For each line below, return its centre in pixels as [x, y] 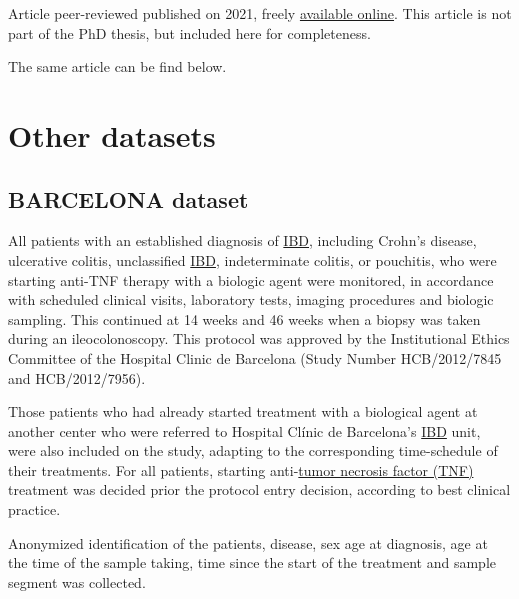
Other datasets [112, 134]
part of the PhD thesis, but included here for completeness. [189, 32]
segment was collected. [77, 581]
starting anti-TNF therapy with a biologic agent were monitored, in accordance [251, 279]
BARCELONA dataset [128, 198]
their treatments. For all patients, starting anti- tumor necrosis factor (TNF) [241, 469]
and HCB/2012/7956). [77, 377]
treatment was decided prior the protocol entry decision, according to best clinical [259, 489]
